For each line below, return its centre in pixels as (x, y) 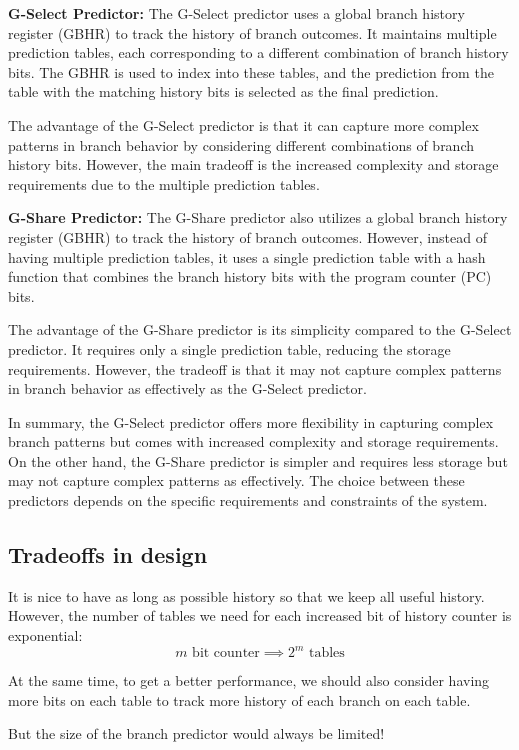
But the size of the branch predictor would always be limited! (196, 733)
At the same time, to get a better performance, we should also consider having (249, 680)
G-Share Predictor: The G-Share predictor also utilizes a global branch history (258, 217)
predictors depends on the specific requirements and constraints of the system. (248, 500)
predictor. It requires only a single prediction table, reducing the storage (229, 348)
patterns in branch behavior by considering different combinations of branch (241, 144)
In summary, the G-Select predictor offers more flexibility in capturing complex (251, 421)
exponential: (45, 635)
